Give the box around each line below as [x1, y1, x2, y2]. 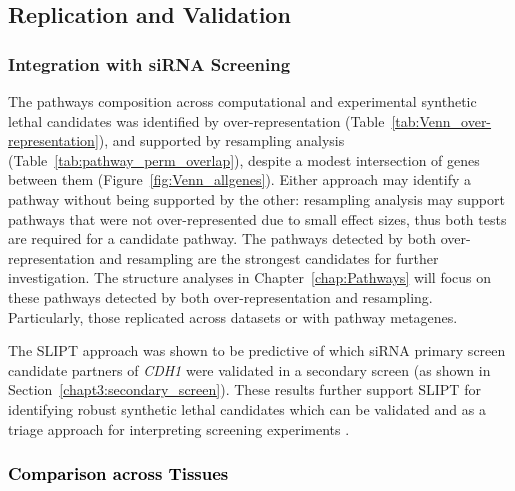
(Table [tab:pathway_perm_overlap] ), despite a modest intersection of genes [8, 149, 480, 170]
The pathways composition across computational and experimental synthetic [8, 91, 477, 111]
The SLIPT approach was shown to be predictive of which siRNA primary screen [8, 340, 506, 361]
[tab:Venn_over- [391, 110, 492, 131]
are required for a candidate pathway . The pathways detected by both [8, 228, 437, 249]
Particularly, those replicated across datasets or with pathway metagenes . [8, 306, 458, 327]
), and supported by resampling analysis [98, 130, 345, 151]
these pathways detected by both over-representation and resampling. [8, 286, 433, 307]
